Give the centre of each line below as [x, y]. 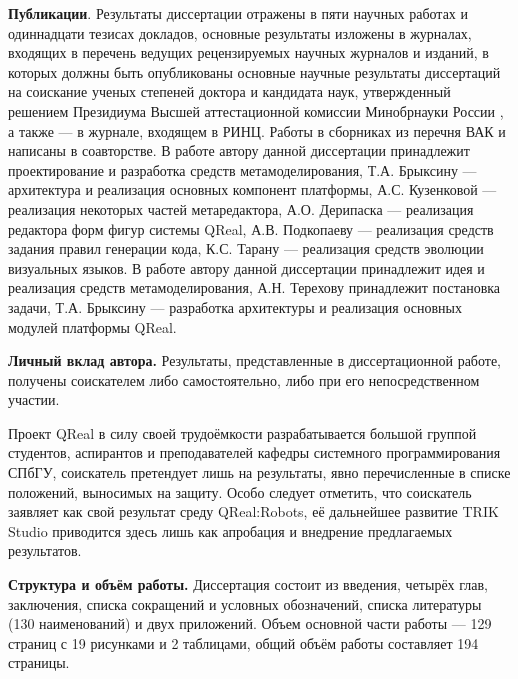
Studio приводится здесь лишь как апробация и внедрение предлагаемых [230, 530]
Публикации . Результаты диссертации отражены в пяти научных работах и [238, 13]
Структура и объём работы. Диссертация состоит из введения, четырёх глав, [248, 584]
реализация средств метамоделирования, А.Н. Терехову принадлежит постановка [254, 287]
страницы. [39, 662]
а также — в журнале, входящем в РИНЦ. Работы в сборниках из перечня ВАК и [257, 130]
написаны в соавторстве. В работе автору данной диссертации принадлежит [239, 150]
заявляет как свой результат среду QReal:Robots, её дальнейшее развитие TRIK [253, 511]
